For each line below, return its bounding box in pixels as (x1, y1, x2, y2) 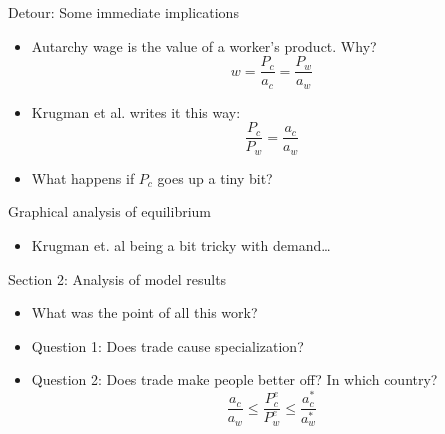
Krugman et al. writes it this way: (31, 101, 241, 122)
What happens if (31, 167, 135, 188)
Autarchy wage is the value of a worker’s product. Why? (31, 35, 377, 56)
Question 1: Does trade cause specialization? (31, 335, 304, 356)
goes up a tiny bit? (157, 167, 273, 188)
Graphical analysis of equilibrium (8, 201, 211, 222)
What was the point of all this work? (31, 302, 258, 323)
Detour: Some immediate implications (8, 2, 239, 22)
